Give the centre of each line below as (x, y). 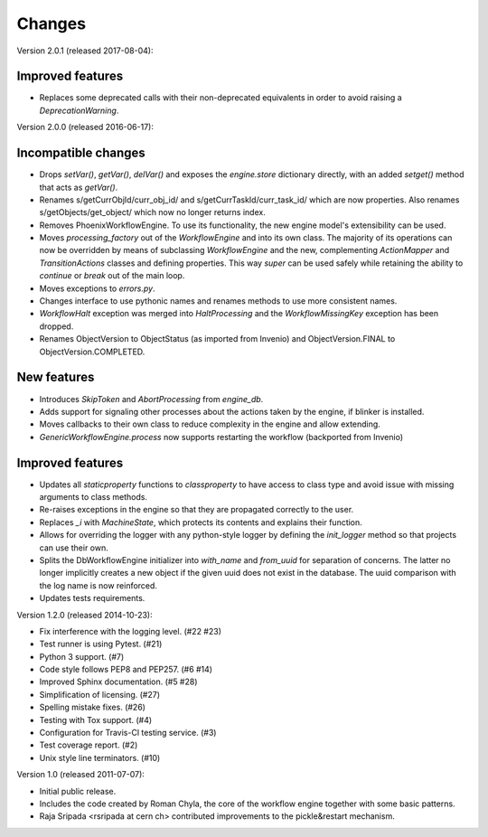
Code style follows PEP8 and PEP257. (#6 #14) (126, 670)
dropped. (56, 326)
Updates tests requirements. (92, 598)
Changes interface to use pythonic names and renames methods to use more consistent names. (218, 301)
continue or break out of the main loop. (112, 276)
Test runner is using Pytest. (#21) (101, 644)
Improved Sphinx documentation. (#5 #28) (118, 682)
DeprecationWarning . (79, 110)
